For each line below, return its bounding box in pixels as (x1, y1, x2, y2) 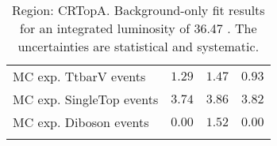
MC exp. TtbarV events (13, 67, 146, 85)
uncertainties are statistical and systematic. (17, 37, 260, 55)
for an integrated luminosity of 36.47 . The (20, 19, 257, 37)
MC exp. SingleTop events (13, 90, 159, 108)
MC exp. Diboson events (13, 113, 149, 131)
